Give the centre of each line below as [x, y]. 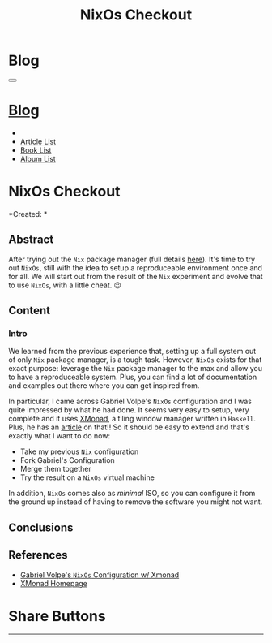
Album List [38, 158]
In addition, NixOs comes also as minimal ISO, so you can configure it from [132, 494]
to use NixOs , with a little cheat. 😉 [65, 285]
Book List [36, 150]
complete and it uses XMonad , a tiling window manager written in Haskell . [132, 419]
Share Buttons [57, 616]
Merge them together [55, 469]
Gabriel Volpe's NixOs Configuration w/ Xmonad [100, 575]
